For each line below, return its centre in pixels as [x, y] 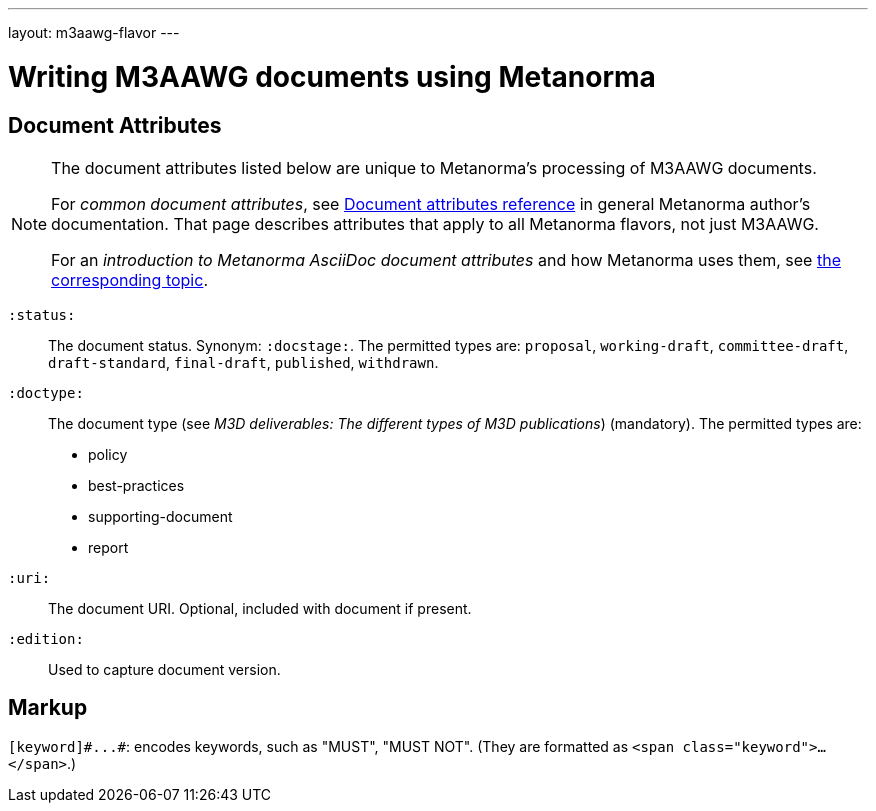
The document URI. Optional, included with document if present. [260, 608]
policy [108, 454]
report [108, 547]
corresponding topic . [129, 279]
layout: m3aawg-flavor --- [94, 32]
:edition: [46, 638]
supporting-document [160, 516]
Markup [48, 708]
